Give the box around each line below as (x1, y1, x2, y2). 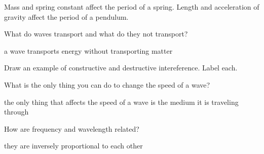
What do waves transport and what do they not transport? (4, 28, 188, 39)
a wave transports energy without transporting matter (4, 45, 173, 56)
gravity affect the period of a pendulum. (4, 11, 129, 22)
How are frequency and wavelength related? (4, 123, 139, 134)
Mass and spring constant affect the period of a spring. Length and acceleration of (4, 2, 259, 12)
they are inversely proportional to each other (4, 140, 143, 151)
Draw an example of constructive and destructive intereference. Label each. (4, 62, 238, 73)
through (4, 106, 29, 117)
